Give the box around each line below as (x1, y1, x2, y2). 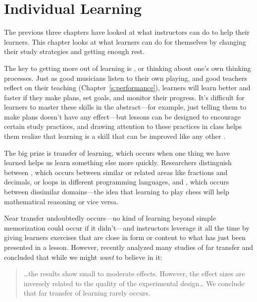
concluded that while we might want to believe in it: (4, 251, 162, 262)
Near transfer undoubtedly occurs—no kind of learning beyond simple (4, 213, 216, 223)
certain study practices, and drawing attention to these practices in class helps (4, 121, 242, 131)
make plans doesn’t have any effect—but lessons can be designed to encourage (4, 111, 241, 121)
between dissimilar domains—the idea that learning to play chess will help (4, 186, 229, 197)
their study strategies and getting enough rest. (4, 46, 145, 57)
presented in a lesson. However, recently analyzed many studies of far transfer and (4, 242, 254, 252)
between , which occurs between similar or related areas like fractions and (4, 167, 228, 177)
